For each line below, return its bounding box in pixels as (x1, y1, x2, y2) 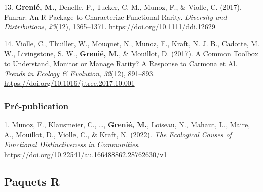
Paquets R (4, 173, 60, 189)
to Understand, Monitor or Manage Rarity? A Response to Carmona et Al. (4, 58, 238, 68)
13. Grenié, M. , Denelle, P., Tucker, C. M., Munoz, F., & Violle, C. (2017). (4, 2, 242, 12)
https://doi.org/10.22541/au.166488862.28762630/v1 (4, 149, 167, 159)
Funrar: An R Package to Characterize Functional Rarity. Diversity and (4, 11, 227, 22)
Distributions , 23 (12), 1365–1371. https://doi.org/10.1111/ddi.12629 (4, 21, 215, 32)
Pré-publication (4, 99, 69, 112)
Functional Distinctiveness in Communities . (4, 139, 140, 150)
